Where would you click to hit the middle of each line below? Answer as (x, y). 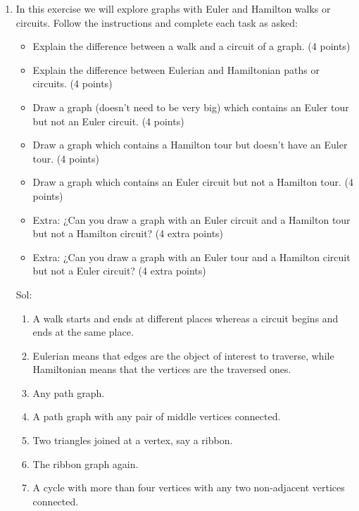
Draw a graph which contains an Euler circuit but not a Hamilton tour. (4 (193, 182)
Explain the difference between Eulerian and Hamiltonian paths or (176, 69)
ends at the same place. (83, 332)
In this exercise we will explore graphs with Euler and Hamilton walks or (173, 8)
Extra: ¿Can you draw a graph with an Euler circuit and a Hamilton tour (191, 219)
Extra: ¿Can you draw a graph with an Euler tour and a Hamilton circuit (191, 257)
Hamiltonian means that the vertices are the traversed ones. (162, 369)
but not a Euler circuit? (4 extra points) (119, 271)
